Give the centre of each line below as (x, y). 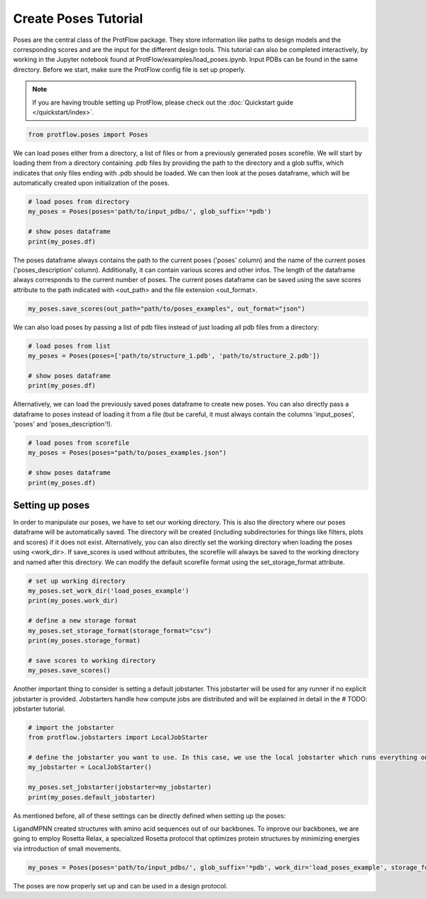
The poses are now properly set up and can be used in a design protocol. (120, 885)
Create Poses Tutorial (78, 18)
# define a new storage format (83, 621)
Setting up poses (51, 505)
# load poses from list (70, 346)
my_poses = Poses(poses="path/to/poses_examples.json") (127, 453)
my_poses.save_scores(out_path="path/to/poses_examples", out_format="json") (166, 308)
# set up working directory (77, 581)
